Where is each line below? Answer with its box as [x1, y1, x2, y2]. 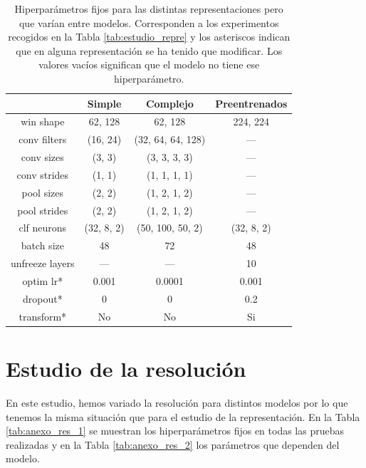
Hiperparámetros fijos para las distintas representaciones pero [14, 1, 283, 16]
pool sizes [21, 184, 64, 199]
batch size [21, 238, 64, 253]
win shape [21, 114, 65, 129]
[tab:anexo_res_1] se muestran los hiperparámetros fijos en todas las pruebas [6, 423, 344, 438]
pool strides [17, 202, 68, 217]
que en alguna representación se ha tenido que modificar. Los [16, 43, 283, 58]
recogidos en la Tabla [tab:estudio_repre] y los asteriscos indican [8, 29, 291, 44]
